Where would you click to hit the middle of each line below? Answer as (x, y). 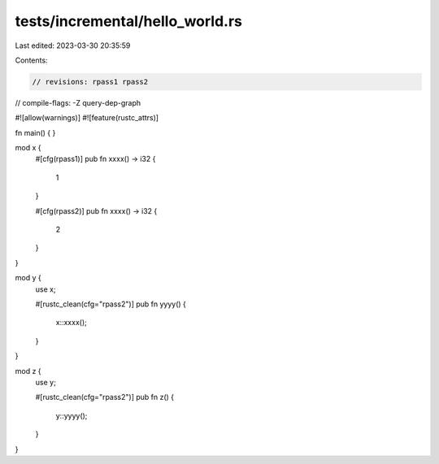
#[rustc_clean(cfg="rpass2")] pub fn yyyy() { (111, 304)
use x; (46, 289)
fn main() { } (35, 132)
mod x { (28, 148)
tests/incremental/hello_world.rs (129, 21)
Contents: (31, 60)
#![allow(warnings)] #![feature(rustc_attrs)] (87, 118)
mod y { (28, 278)
